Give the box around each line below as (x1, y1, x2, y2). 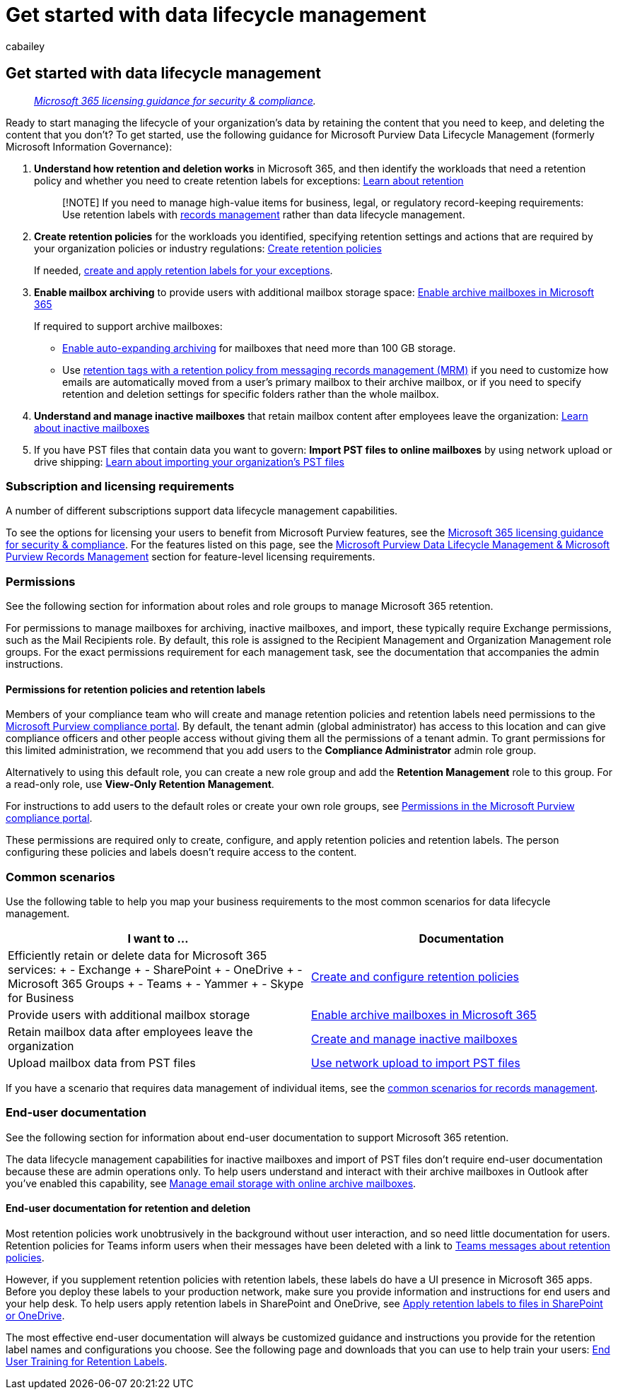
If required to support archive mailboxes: (34, 319, 223, 332)
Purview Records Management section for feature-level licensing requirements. (6, 551, 375, 563)
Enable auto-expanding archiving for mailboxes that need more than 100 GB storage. (62, 341, 456, 354)
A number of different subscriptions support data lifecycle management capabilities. (6, 505, 398, 517)
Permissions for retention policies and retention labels (6, 683, 266, 695)
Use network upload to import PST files (311, 1056, 520, 1071)
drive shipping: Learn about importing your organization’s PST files (34, 455, 344, 468)
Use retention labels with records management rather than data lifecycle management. (62, 208, 465, 220)
